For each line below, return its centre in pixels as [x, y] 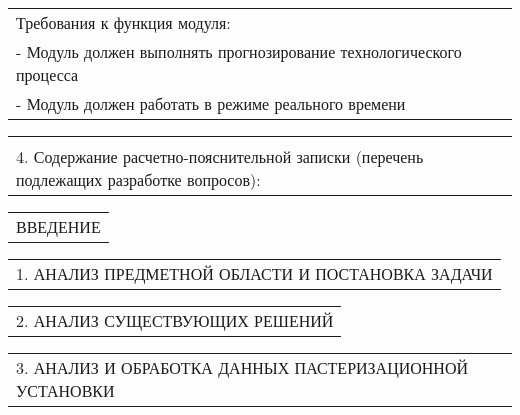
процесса [47, 74]
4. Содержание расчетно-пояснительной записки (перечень [220, 156]
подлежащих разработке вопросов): [138, 179]
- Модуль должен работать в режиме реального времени [211, 103]
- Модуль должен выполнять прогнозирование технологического [239, 51]
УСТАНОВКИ [65, 390]
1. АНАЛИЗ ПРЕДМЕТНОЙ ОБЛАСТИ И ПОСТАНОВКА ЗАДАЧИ [254, 273]
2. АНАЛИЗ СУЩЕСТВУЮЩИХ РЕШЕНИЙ [175, 320]
